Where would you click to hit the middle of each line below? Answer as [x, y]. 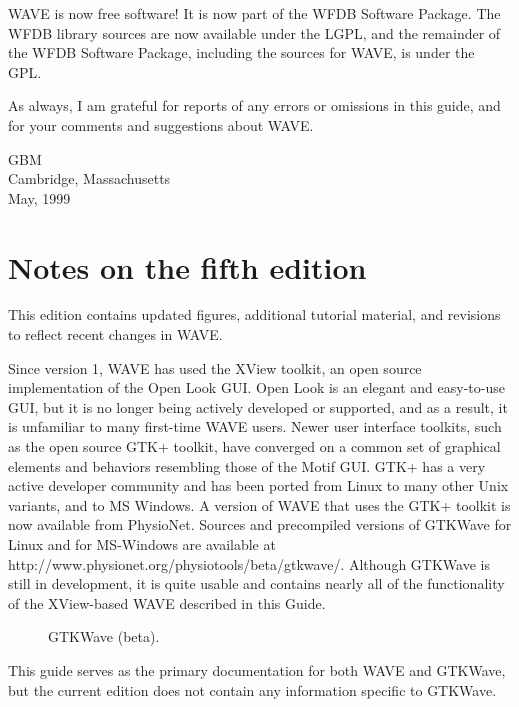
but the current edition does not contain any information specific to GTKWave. [252, 689]
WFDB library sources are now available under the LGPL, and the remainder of [254, 32]
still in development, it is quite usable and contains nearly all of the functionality [256, 583]
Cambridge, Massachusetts [89, 178]
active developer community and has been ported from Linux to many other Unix [258, 485]
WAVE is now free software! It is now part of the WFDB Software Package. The [254, 13]
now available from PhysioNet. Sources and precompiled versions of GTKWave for [260, 524]
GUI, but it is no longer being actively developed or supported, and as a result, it [258, 406]
